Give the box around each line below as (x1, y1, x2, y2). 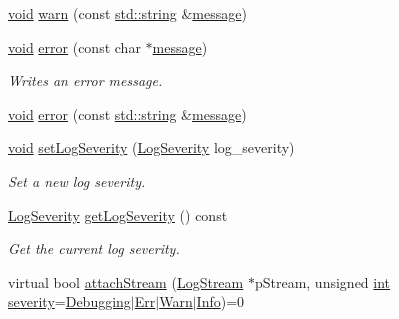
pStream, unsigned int (254, 271, 391, 292)
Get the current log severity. (8, 238, 180, 259)
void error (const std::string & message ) (8, 103, 247, 124)
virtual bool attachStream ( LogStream (8, 271, 244, 292)
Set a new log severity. (8, 170, 146, 191)
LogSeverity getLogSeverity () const (8, 204, 228, 225)
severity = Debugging (8, 291, 131, 312)
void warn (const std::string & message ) (8, 3, 247, 23)
